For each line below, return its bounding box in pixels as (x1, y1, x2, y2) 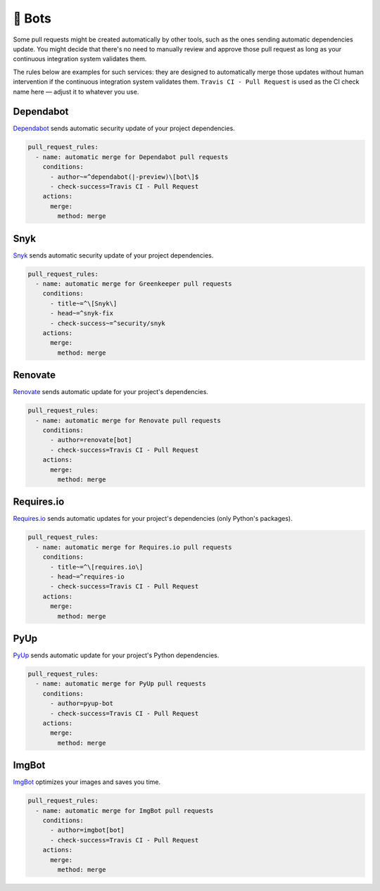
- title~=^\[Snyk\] (50, 299, 118, 308)
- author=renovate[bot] (50, 436, 132, 444)
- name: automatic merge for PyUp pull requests (35, 680, 207, 688)
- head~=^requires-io (50, 573, 125, 581)
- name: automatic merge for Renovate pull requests (35, 416, 221, 424)
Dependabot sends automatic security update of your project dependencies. (13, 124, 235, 133)
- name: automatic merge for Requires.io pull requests (35, 543, 232, 551)
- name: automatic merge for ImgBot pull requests (35, 807, 214, 814)
